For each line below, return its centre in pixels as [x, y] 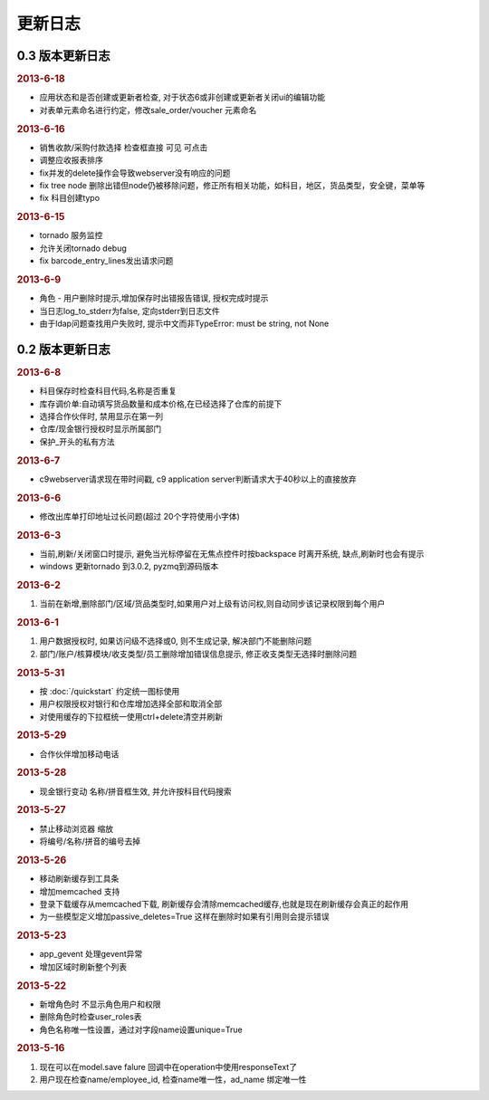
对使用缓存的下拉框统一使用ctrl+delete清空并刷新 [131, 716]
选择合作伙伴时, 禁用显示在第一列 [101, 416]
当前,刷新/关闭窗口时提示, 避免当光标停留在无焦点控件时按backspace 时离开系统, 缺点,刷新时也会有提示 [232, 553]
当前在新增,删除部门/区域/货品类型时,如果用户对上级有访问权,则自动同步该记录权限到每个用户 [212, 604]
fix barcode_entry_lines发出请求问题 [106, 261]
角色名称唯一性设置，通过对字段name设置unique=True [141, 1029]
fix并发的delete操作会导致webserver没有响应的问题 [135, 173]
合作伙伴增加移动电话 [79, 754]
